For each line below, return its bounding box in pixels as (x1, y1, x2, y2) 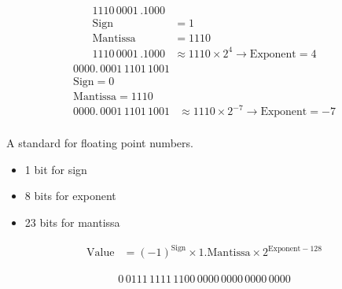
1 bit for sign (24, 161, 87, 177)
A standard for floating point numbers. (6, 135, 193, 151)
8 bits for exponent (24, 187, 116, 204)
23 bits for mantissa (24, 214, 120, 231)
